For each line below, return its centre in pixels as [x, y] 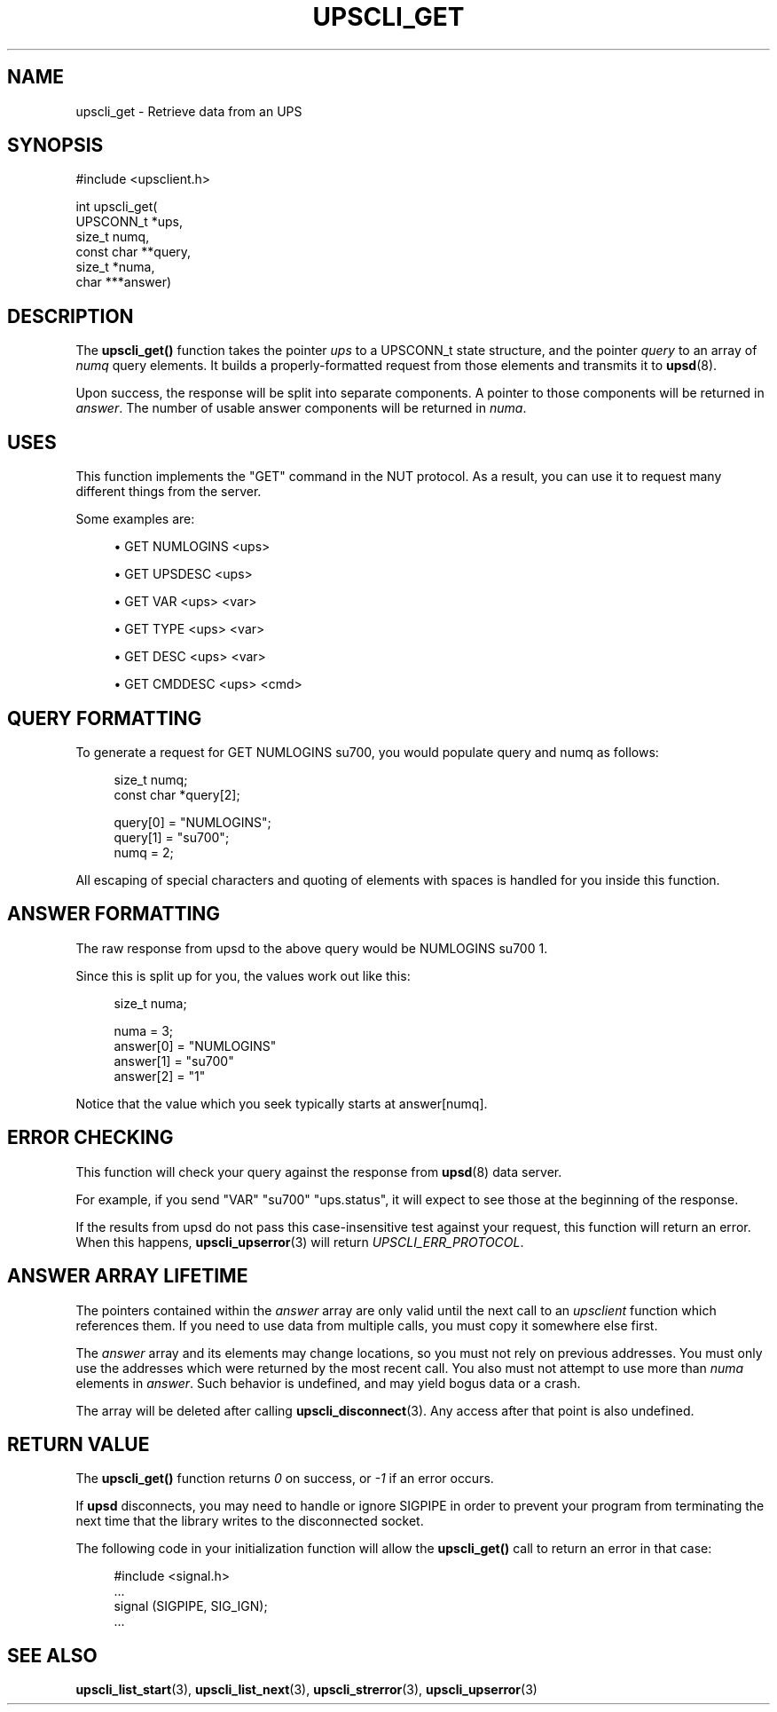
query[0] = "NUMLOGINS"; [192, 822]
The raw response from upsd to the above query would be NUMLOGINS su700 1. [312, 948]
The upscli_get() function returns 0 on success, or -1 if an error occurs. [285, 1479]
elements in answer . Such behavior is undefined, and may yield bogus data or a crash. [328, 1383]
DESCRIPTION [71, 316]
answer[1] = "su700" [174, 1061]
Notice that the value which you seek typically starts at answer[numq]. [282, 1103]
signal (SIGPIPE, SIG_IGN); [191, 1606]
